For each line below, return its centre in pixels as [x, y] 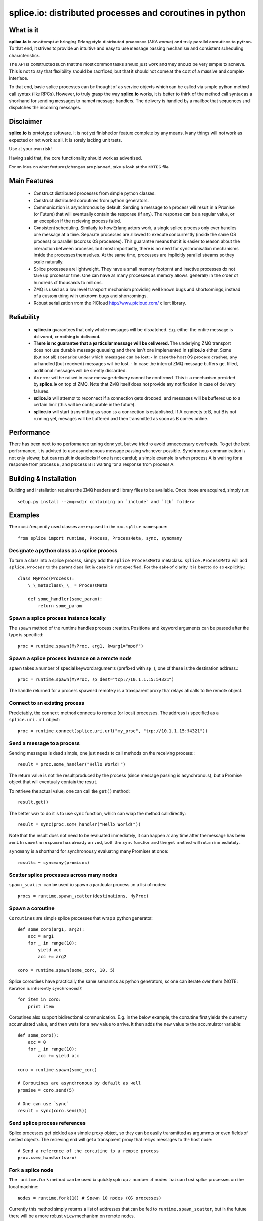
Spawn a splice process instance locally [57, 618]
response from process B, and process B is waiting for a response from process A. [92, 464]
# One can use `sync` [43, 1104]
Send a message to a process [45, 743]
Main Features [31, 181]
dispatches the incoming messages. [45, 107]
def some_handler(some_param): [65, 599]
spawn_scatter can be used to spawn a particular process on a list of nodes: [88, 884]
